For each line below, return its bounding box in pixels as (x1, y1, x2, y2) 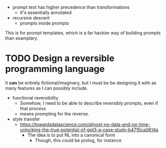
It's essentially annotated (19, 9, 72, 15)
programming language (5, 63, 105, 74)
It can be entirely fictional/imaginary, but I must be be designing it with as (5, 79, 156, 85)
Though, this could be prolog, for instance (34, 137, 121, 143)
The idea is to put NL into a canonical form (27, 132, 115, 138)
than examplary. (5, 35, 38, 41)
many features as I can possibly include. (5, 85, 88, 91)
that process (19, 105, 46, 111)
